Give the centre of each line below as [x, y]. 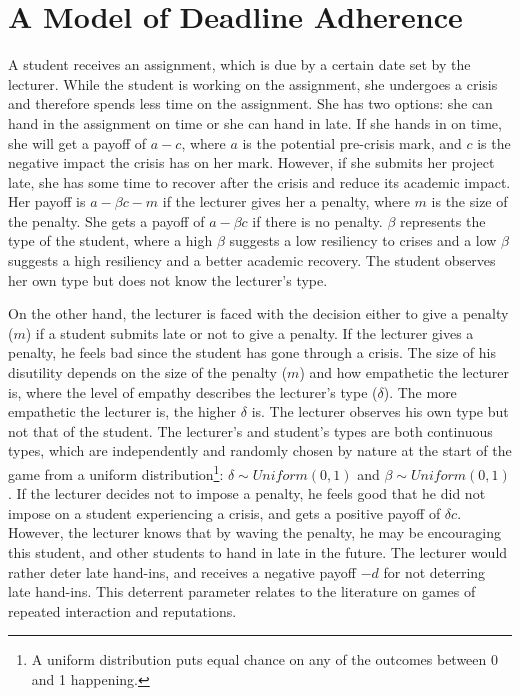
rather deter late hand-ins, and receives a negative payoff [182, 571]
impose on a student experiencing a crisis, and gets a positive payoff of [224, 512]
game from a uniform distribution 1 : [116, 472]
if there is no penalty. [317, 220]
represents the [442, 220]
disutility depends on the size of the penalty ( [148, 372]
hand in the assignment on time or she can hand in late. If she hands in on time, [255, 122]
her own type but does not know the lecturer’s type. [168, 279]
